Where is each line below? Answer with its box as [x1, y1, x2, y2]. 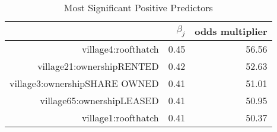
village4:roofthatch [81, 42, 159, 56]
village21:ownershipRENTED [37, 59, 159, 73]
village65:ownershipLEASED [40, 94, 159, 107]
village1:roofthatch [81, 111, 159, 124]
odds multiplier [195, 24, 268, 38]
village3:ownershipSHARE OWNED [9, 76, 159, 90]
